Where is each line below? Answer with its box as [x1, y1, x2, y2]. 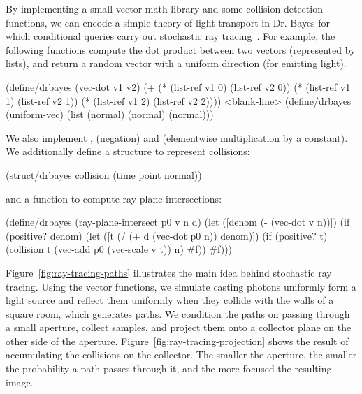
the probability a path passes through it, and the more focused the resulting [6, 361, 332, 376]
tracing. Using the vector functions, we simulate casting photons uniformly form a [6, 279, 356, 293]
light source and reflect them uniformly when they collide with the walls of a [6, 293, 334, 307]
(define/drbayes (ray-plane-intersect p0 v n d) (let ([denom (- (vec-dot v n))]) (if [6, 214, 350, 229]
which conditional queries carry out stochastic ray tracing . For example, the [6, 29, 335, 43]
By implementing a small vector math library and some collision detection [6, 1, 323, 15]
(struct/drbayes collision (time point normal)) [6, 167, 202, 182]
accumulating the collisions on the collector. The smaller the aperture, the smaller [6, 347, 357, 362]
